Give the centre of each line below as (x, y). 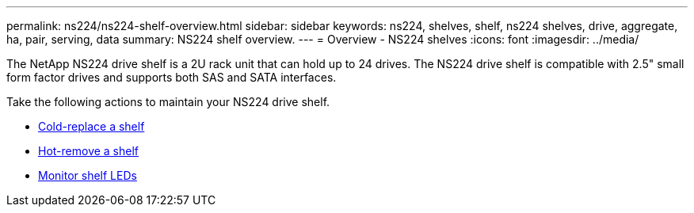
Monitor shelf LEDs (88, 175)
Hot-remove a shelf (89, 151)
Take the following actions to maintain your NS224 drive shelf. (168, 102)
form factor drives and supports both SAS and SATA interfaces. (172, 77)
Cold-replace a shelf (92, 126)
